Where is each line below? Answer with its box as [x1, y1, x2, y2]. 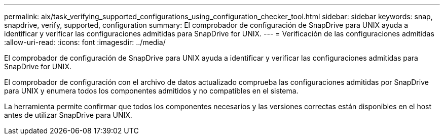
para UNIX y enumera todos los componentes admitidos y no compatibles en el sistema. [4, 86, 299, 95]
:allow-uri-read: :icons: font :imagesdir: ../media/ [4, 38, 166, 47]
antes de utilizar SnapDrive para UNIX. [4, 111, 132, 119]
